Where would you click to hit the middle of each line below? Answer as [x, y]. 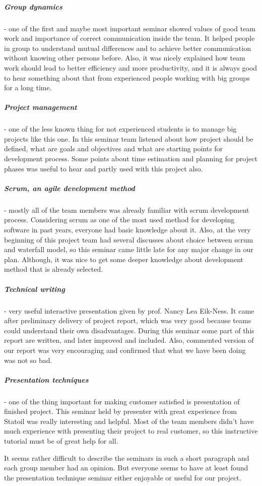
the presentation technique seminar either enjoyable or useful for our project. [123, 477]
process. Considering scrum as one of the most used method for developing [119, 220]
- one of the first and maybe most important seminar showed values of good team [130, 28]
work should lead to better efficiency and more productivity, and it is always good [131, 67]
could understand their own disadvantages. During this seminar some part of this [129, 330]
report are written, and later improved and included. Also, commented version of [129, 340]
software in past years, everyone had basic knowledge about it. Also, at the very [127, 229]
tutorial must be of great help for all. [61, 441]
